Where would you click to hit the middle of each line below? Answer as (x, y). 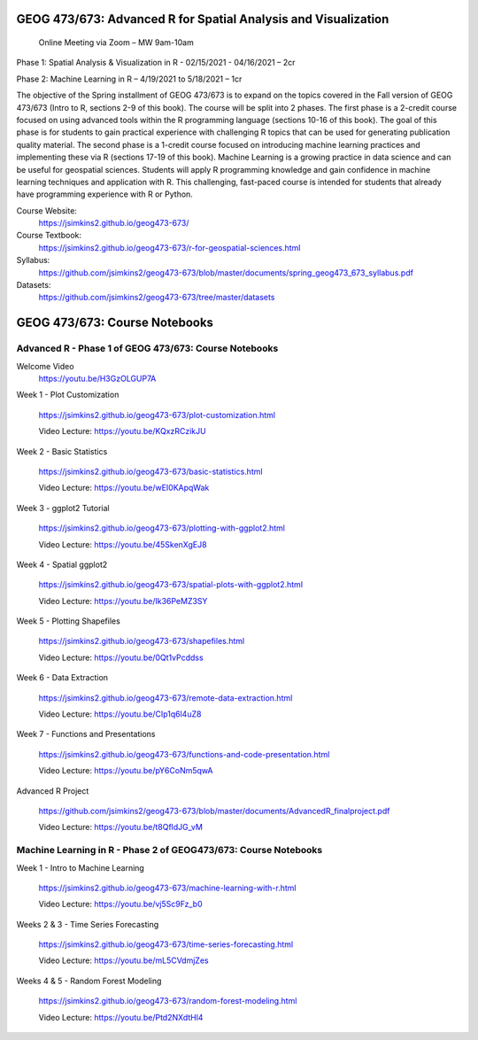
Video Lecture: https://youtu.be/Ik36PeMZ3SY (123, 601)
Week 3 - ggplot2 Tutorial (63, 508)
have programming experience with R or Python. (105, 194)
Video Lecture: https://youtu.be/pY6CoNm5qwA (126, 771)
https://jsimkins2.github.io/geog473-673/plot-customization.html (157, 415)
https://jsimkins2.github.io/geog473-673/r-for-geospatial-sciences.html (170, 247)
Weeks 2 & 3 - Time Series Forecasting (88, 924)
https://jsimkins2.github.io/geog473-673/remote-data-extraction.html (166, 698)
